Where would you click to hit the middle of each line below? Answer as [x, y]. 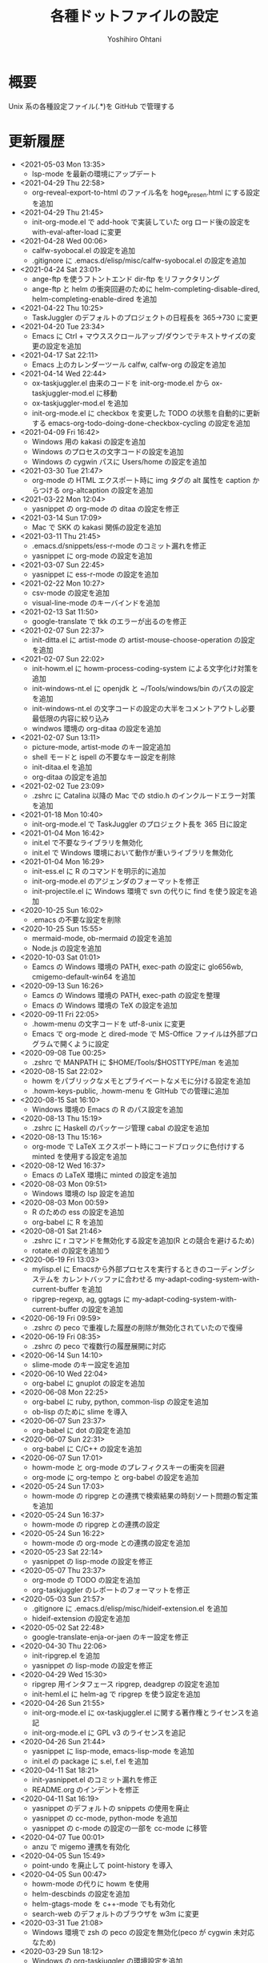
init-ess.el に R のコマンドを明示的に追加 [99, 871]
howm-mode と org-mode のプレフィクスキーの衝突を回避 [128, 1467]
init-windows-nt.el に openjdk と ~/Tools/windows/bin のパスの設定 [143, 689]
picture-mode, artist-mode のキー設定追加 [101, 747]
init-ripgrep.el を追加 [66, 1655]
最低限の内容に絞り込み [70, 718]
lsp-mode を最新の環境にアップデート [94, 174]
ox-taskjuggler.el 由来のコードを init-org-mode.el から [121, 383]
